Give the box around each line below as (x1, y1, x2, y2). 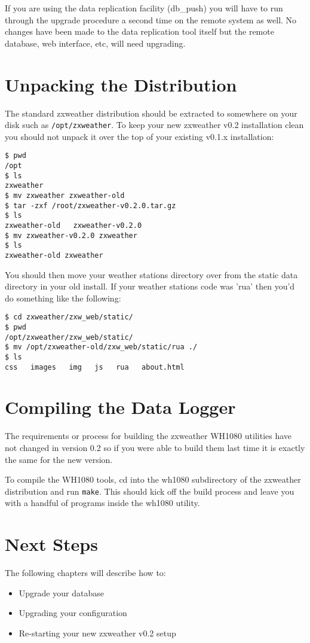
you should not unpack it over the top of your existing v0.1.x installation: (5, 130, 274, 142)
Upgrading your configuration (19, 607, 127, 619)
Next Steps (5, 532, 98, 556)
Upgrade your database (19, 586, 104, 599)
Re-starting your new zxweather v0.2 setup (19, 626, 176, 639)
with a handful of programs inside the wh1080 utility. (5, 496, 200, 509)
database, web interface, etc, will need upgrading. (5, 36, 186, 49)
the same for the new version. (5, 453, 113, 465)
